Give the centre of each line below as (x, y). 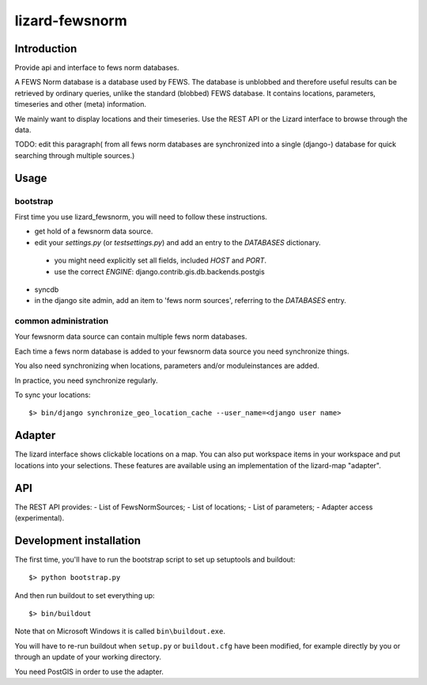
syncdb (47, 290)
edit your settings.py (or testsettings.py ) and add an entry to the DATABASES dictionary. (178, 242)
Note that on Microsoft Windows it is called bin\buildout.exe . (120, 631)
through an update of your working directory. (88, 657)
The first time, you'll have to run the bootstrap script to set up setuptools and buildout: (155, 559)
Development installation (78, 541)
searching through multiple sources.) (75, 155)
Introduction (46, 49)
